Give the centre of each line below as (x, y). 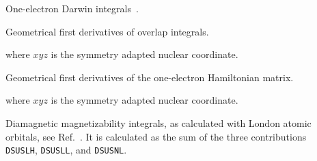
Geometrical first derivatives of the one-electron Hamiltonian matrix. (150, 77)
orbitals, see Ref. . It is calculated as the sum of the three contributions (156, 136)
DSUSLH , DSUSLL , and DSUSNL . (66, 150)
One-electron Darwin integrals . (72, 8)
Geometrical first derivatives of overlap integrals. (107, 31)
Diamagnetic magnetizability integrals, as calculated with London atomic (158, 122)
